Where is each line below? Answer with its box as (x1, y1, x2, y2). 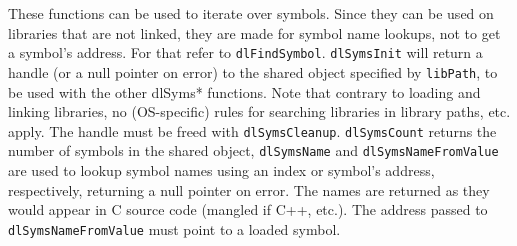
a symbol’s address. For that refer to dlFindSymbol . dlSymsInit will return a (8, 42, 483, 63)
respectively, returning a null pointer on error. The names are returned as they (8, 179, 490, 200)
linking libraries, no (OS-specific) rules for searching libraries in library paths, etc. (8, 101, 511, 122)
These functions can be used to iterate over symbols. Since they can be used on (8, 3, 494, 23)
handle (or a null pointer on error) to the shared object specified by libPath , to (8, 61, 498, 82)
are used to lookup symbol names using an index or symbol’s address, (8, 160, 435, 180)
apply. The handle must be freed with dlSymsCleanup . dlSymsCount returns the (8, 120, 497, 141)
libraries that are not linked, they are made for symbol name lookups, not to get (8, 22, 501, 43)
